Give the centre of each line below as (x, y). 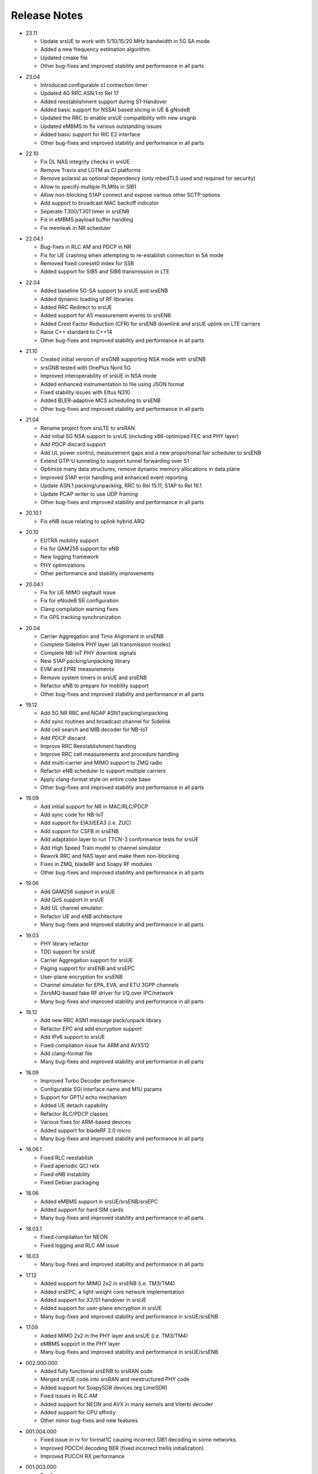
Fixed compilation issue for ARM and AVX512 (95, 1045)
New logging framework (70, 557)
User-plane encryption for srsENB (82, 976)
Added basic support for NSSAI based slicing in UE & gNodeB (115, 110)
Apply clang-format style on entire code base (95, 779)
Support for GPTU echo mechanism (84, 1097)
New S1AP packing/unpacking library (85, 661)
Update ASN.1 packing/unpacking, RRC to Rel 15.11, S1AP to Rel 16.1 (121, 486)
